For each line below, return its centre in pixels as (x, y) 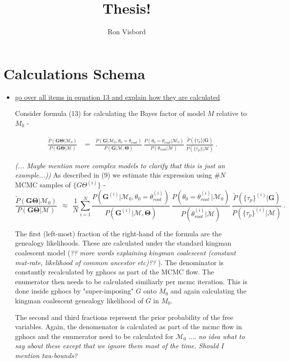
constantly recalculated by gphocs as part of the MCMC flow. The (114, 272)
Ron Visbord (127, 32)
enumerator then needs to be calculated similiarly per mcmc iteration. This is (131, 281)
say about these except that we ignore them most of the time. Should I (119, 346)
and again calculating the (208, 291)
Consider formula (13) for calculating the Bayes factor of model (110, 113)
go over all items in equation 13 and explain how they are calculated (117, 97)
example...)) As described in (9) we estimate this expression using (113, 175)
